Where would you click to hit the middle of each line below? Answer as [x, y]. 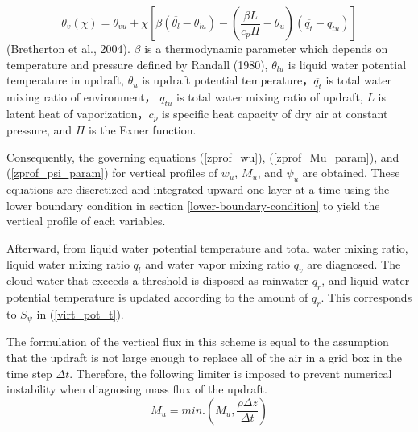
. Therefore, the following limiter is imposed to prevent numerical [231, 373]
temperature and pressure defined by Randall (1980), [137, 64]
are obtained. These [351, 173]
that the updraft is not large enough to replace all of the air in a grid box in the [205, 358]
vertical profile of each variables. [86, 221]
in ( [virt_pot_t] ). [80, 313]
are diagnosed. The [354, 263]
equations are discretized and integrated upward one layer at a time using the [198, 189]
